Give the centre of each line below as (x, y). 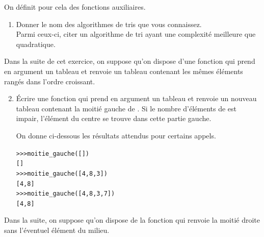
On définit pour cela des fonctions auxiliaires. (75, 7)
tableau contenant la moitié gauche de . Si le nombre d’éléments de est (126, 108)
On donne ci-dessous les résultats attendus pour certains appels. (116, 135)
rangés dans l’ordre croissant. (50, 81)
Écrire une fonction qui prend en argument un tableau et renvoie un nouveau (136, 98)
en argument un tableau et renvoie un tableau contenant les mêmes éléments (124, 71)
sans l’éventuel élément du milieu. (57, 230)
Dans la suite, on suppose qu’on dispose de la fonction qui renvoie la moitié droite (132, 220)
